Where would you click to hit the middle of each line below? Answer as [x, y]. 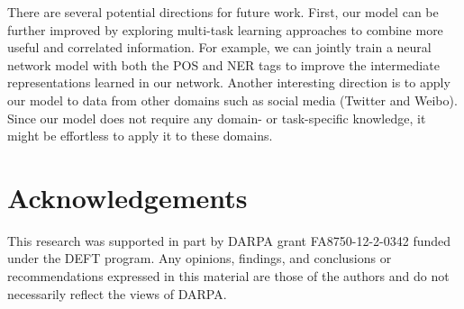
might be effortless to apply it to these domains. [140, 136]
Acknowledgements [127, 197]
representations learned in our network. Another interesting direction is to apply [229, 82]
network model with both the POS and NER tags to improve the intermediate [223, 64]
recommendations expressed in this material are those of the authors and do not [228, 276]
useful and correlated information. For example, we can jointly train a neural [219, 47]
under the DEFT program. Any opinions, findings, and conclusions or [200, 258]
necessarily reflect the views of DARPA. [117, 293]
